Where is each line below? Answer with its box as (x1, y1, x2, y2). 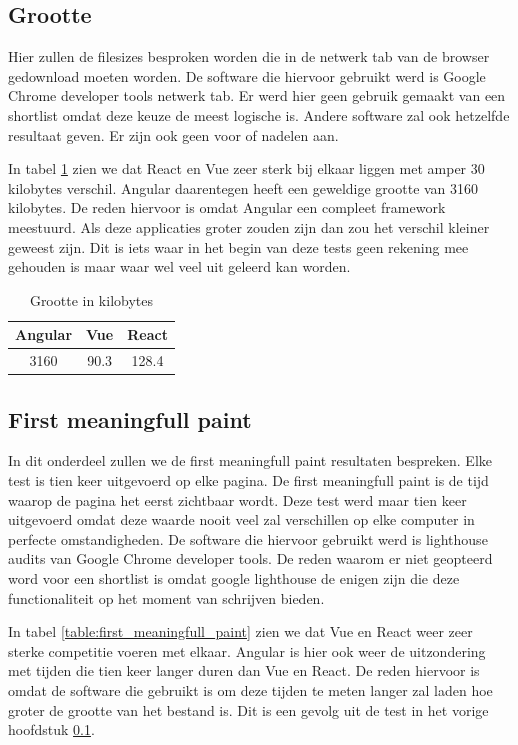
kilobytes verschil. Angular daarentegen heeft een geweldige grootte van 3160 (8, 177, 479, 198)
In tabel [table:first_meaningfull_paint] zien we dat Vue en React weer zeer (8, 621, 473, 642)
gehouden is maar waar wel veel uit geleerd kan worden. (8, 256, 351, 277)
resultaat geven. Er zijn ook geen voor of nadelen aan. (8, 124, 339, 145)
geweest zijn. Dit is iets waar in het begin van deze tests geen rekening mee (8, 236, 469, 257)
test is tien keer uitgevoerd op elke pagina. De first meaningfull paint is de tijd (8, 470, 489, 491)
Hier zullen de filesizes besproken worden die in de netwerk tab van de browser (8, 46, 490, 67)
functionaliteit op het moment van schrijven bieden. (8, 587, 325, 608)
